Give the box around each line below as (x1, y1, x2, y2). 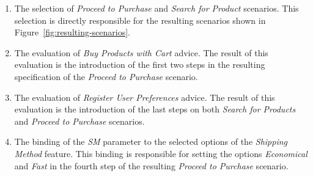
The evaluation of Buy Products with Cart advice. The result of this (14, 46, 268, 59)
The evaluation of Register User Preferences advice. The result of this (14, 90, 275, 103)
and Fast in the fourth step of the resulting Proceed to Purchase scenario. (14, 159, 289, 172)
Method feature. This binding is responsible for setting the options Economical (14, 147, 307, 159)
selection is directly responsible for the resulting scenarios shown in (14, 13, 266, 26)
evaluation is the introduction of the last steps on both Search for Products (14, 103, 296, 116)
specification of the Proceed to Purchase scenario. (14, 70, 198, 82)
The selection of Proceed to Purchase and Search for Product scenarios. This (14, 2, 299, 14)
